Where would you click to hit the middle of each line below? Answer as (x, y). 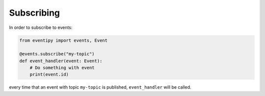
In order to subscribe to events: (41, 27)
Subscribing (35, 13)
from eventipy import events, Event (64, 40)
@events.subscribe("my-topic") (57, 54)
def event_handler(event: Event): (61, 61)
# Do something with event (62, 68)
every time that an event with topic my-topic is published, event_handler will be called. (100, 87)
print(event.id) (49, 74)
